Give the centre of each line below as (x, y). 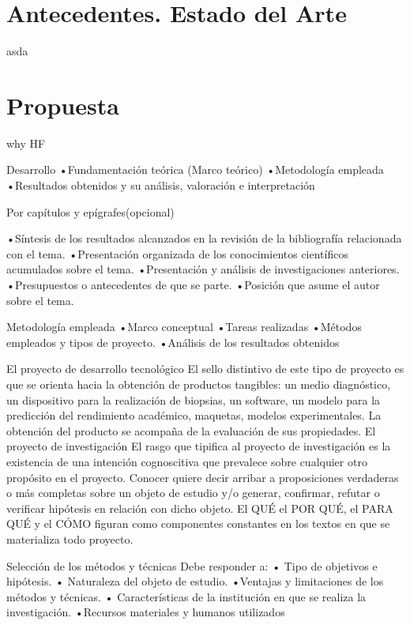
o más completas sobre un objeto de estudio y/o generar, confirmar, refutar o (193, 493)
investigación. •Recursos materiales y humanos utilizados (146, 612)
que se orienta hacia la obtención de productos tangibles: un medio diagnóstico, (199, 384)
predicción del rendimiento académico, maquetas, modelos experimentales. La (194, 415)
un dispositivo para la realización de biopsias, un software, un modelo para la (194, 399)
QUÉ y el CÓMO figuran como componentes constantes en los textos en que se (198, 523)
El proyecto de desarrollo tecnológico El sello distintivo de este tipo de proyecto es (205, 369)
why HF (26, 143)
